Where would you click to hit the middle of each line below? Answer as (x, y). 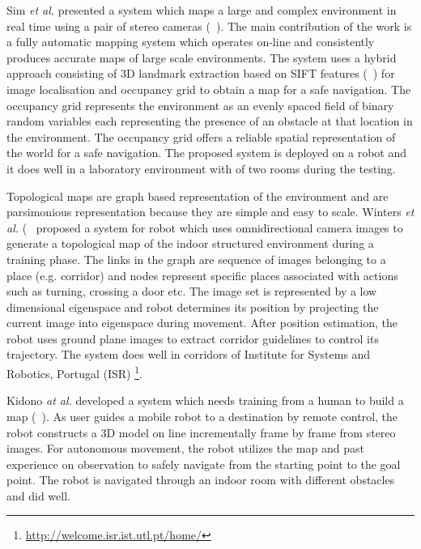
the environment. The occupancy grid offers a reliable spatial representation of (201, 136)
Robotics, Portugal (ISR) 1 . (74, 372)
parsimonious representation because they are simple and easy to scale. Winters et (210, 212)
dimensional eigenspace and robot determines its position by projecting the (193, 306)
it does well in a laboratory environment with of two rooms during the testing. (201, 168)
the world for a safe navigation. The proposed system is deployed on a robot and (207, 153)
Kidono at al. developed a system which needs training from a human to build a (205, 400)
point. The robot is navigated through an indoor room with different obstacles (201, 480)
